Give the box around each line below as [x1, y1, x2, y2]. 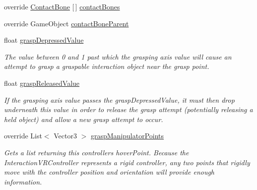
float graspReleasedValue [4, 77, 80, 88]
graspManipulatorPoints [90, 130, 164, 141]
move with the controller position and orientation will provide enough [4, 167, 215, 177]
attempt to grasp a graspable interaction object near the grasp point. [4, 61, 209, 71]
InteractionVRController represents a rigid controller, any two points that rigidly [4, 157, 250, 167]
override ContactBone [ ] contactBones [4, 1, 120, 11]
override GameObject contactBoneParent [4, 18, 129, 28]
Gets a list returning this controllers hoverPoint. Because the [4, 147, 189, 157]
